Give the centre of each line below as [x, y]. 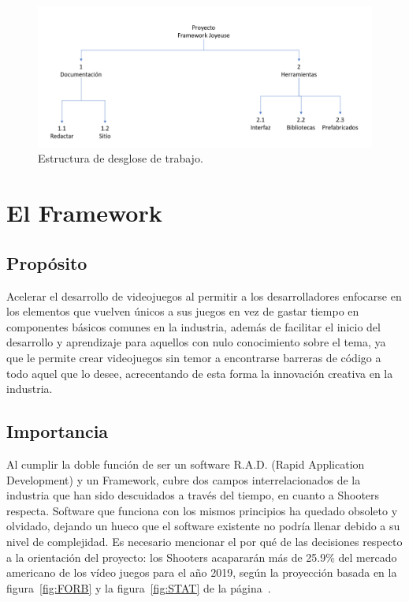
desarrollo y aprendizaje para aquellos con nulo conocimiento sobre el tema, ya [196, 342]
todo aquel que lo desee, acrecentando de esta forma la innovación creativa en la [200, 373]
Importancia [58, 431]
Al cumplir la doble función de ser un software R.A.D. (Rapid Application [186, 464]
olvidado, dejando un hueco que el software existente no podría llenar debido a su [203, 526]
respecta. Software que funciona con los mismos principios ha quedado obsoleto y [202, 510]
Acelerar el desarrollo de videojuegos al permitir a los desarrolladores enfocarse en [204, 295]
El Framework [84, 213]
